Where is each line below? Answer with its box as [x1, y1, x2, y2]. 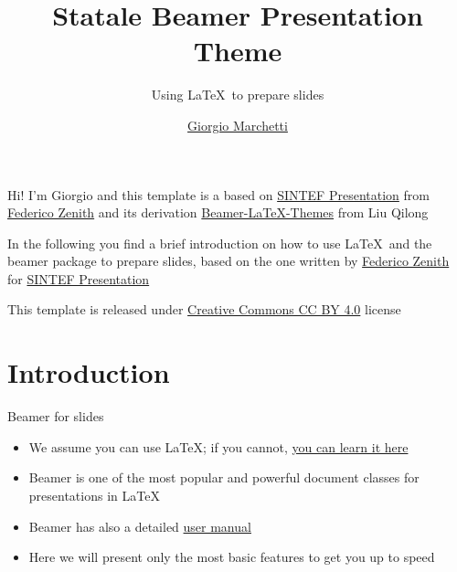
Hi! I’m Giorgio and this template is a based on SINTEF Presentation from [7, 185, 430, 204]
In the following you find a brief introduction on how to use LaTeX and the [7, 233, 432, 252]
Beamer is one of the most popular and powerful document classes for [28, 468, 420, 487]
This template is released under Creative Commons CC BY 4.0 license [7, 300, 401, 319]
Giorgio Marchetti [187, 115, 288, 134]
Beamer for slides [7, 407, 104, 426]
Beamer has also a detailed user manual [28, 516, 251, 535]
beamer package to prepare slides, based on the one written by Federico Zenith [7, 251, 450, 270]
